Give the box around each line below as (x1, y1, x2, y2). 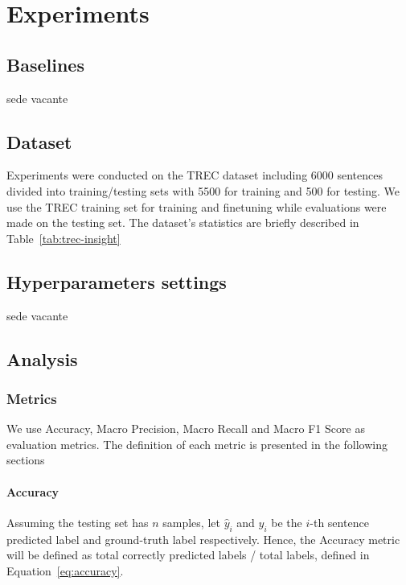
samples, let (162, 513, 220, 530)
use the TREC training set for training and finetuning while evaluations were (6, 198, 387, 215)
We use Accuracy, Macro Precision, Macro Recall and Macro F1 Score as (6, 420, 365, 437)
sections (6, 451, 45, 468)
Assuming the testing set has (6, 513, 149, 530)
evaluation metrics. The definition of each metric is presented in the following (6, 435, 388, 452)
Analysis (6, 346, 78, 371)
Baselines (6, 51, 84, 76)
